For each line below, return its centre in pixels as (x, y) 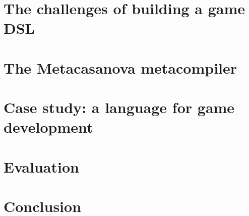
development (48, 127)
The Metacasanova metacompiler (120, 67)
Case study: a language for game (119, 107)
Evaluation (41, 166)
